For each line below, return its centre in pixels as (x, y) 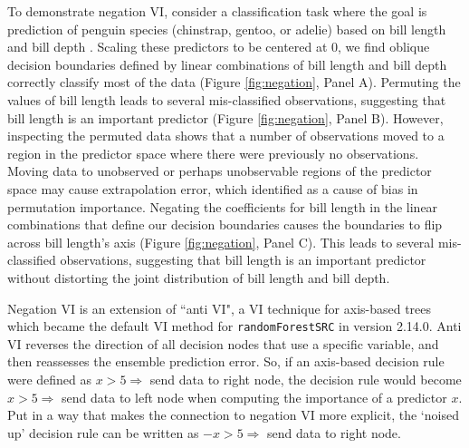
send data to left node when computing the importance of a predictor (254, 397)
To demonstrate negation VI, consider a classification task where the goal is (217, 11)
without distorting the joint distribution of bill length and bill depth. (199, 277)
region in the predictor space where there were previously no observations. (213, 153)
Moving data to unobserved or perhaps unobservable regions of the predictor (220, 171)
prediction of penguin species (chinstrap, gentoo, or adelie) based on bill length (227, 29)
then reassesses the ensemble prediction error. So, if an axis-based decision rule (226, 361)
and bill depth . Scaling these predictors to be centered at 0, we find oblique (219, 47)
